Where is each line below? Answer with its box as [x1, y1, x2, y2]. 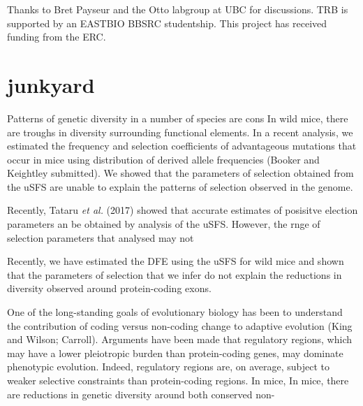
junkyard [7, 70, 95, 99]
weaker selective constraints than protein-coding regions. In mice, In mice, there [7, 373, 349, 387]
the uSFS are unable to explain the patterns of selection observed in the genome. [7, 179, 353, 194]
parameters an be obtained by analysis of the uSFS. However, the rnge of [7, 217, 320, 231]
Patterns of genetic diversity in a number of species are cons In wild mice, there [7, 110, 348, 125]
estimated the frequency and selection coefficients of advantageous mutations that [7, 138, 357, 153]
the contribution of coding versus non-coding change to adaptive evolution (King [7, 318, 353, 333]
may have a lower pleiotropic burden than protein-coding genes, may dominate [7, 345, 343, 360]
